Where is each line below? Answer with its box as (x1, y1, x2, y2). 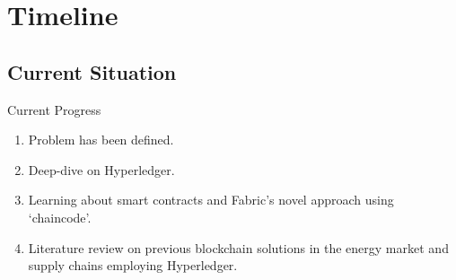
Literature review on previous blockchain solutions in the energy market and (28, 238, 449, 257)
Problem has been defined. (28, 130, 174, 149)
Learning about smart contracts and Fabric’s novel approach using (28, 190, 394, 209)
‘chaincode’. (28, 207, 92, 226)
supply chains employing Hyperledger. (28, 256, 238, 275)
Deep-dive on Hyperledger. (28, 160, 175, 179)
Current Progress (7, 100, 101, 118)
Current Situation (7, 57, 177, 85)
